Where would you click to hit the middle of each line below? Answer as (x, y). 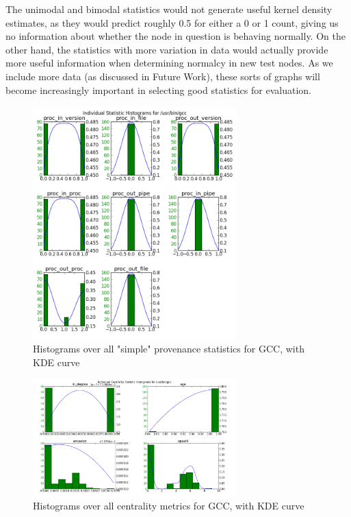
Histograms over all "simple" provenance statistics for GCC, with (169, 349)
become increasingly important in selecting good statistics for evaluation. (158, 89)
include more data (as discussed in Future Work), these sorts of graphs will (163, 76)
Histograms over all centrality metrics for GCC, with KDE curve (169, 505)
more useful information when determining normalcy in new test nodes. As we (169, 63)
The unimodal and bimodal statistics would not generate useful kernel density (169, 9)
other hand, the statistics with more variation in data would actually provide (167, 49)
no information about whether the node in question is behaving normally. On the (175, 36)
